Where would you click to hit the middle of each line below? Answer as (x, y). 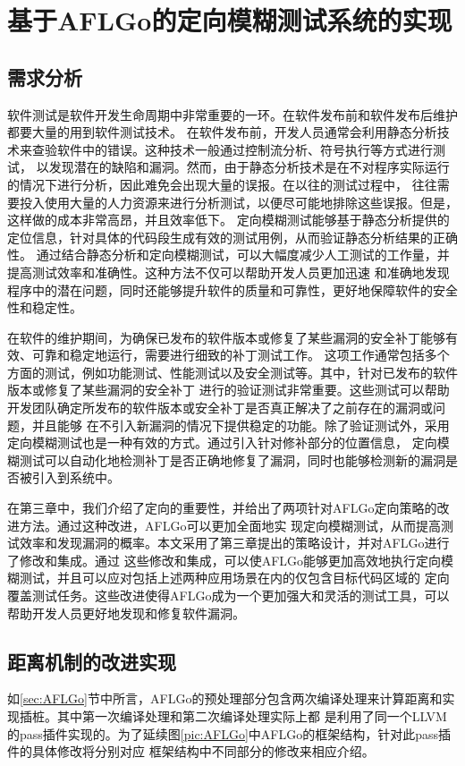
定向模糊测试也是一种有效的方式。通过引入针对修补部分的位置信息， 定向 (222, 443)
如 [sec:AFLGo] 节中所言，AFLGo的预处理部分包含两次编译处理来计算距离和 (225, 698)
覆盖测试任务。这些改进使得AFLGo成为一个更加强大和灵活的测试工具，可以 (228, 596)
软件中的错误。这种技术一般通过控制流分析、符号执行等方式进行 (245, 149)
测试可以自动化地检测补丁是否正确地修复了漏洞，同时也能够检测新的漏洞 (232, 460)
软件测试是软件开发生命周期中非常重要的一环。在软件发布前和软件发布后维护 (232, 114)
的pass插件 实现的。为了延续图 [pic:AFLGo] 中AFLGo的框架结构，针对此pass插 (229, 733)
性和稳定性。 (45, 307)
